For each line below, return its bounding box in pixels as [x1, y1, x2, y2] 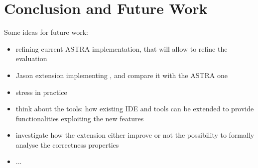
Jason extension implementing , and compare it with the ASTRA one [15, 70, 228, 80]
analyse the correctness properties [15, 139, 119, 150]
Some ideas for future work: [4, 27, 88, 37]
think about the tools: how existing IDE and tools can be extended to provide [15, 103, 254, 114]
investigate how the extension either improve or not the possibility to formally [15, 130, 255, 140]
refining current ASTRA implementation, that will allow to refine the [15, 43, 228, 54]
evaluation [15, 53, 47, 64]
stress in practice [15, 86, 67, 97]
